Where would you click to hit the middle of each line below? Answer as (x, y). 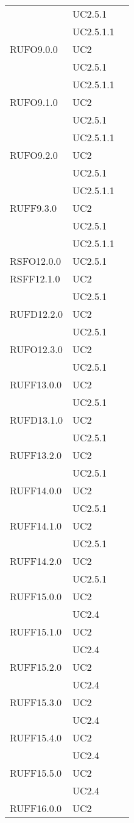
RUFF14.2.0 (36, 561)
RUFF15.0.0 (36, 596)
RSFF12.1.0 (35, 278)
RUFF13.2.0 (36, 455)
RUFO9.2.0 (34, 155)
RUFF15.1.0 (36, 632)
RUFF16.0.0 (36, 808)
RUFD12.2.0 (36, 314)
